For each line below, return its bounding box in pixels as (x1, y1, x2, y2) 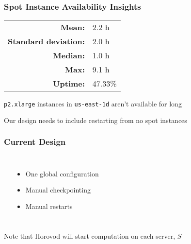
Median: (53, 50, 85, 61)
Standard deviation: (8, 35, 85, 47)
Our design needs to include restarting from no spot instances (4, 115, 187, 125)
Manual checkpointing (25, 185, 91, 195)
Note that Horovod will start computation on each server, (4, 231, 175, 241)
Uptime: (53, 78, 85, 89)
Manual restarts (25, 201, 73, 211)
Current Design (4, 136, 66, 148)
